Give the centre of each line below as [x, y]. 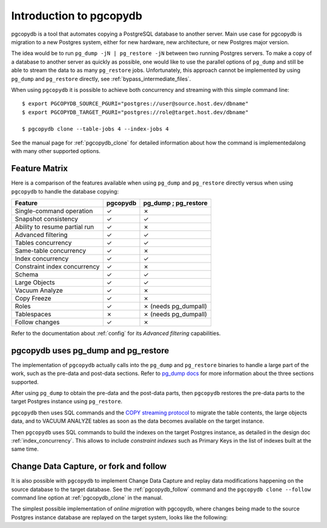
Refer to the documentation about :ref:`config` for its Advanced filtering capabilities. [116, 333]
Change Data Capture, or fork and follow [89, 467]
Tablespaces [33, 314]
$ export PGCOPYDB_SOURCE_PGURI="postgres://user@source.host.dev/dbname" [135, 104]
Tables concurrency [43, 243]
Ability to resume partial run [54, 227]
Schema [27, 274]
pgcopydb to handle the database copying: [65, 191]
